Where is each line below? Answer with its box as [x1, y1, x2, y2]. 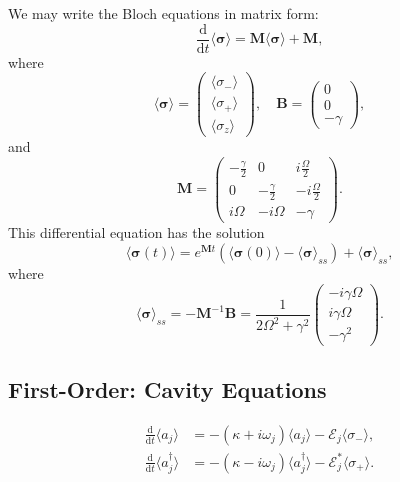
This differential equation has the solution [8, 222, 265, 243]
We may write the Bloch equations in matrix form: [8, 3, 319, 23]
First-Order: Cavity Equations [8, 374, 327, 405]
